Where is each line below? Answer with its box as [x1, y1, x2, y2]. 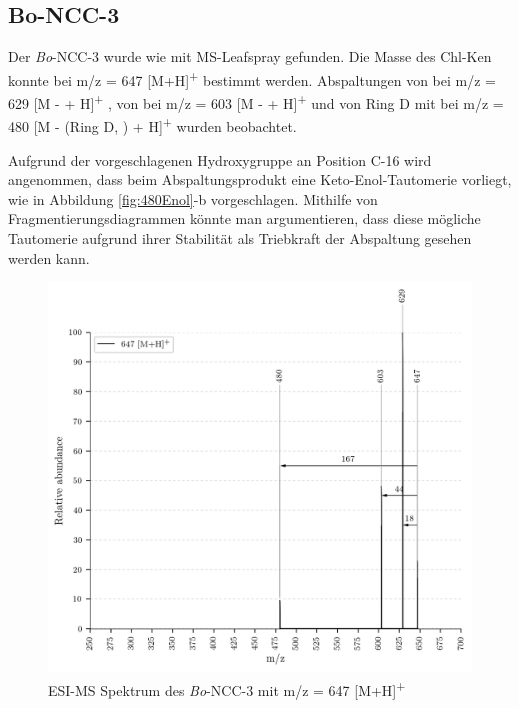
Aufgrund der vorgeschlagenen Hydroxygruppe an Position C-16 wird [8, 149, 432, 170]
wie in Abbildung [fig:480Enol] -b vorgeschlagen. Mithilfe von [8, 188, 378, 209]
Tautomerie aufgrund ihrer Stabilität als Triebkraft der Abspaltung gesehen [8, 227, 472, 248]
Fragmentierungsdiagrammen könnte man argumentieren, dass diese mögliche [8, 208, 481, 229]
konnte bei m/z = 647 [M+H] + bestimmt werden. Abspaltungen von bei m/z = [8, 66, 496, 90]
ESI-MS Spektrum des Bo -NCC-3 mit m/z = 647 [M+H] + [48, 676, 406, 700]
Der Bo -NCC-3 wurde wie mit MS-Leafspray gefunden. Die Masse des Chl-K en [8, 46, 492, 67]
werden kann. [8, 247, 90, 268]
